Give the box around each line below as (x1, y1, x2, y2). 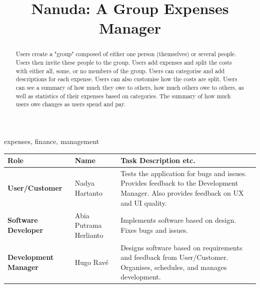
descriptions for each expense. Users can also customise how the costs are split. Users (15, 75, 237, 83)
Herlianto (74, 229, 103, 240)
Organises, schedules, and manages (120, 261, 227, 272)
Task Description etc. (120, 155, 195, 166)
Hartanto (74, 188, 102, 198)
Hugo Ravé (74, 256, 108, 267)
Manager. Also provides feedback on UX (120, 188, 244, 198)
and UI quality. (120, 197, 167, 208)
